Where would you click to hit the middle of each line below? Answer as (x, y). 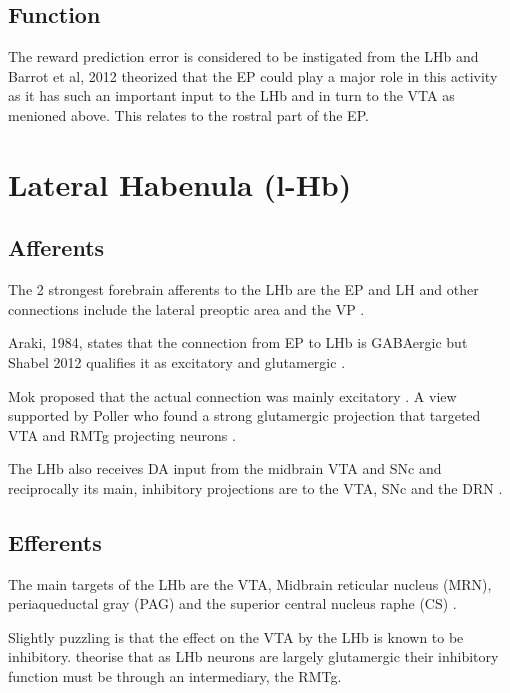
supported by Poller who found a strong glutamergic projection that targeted (244, 415)
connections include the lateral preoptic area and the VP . (186, 308)
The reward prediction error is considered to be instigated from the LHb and (243, 56)
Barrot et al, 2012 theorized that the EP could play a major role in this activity (253, 75)
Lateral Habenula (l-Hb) (180, 183)
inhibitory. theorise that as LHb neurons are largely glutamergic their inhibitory (253, 656)
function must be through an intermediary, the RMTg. (175, 676)
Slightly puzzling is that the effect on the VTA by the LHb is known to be (236, 636)
